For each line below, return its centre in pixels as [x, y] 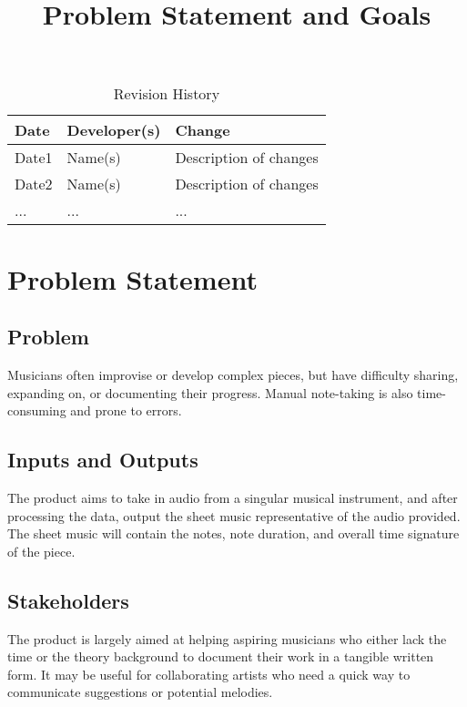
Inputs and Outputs [103, 460]
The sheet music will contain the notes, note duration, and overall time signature [233, 533]
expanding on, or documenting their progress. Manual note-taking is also [210, 392]
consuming [37, 410]
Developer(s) [114, 130]
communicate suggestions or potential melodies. [140, 692]
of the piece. [41, 551]
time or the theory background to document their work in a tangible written [221, 656]
